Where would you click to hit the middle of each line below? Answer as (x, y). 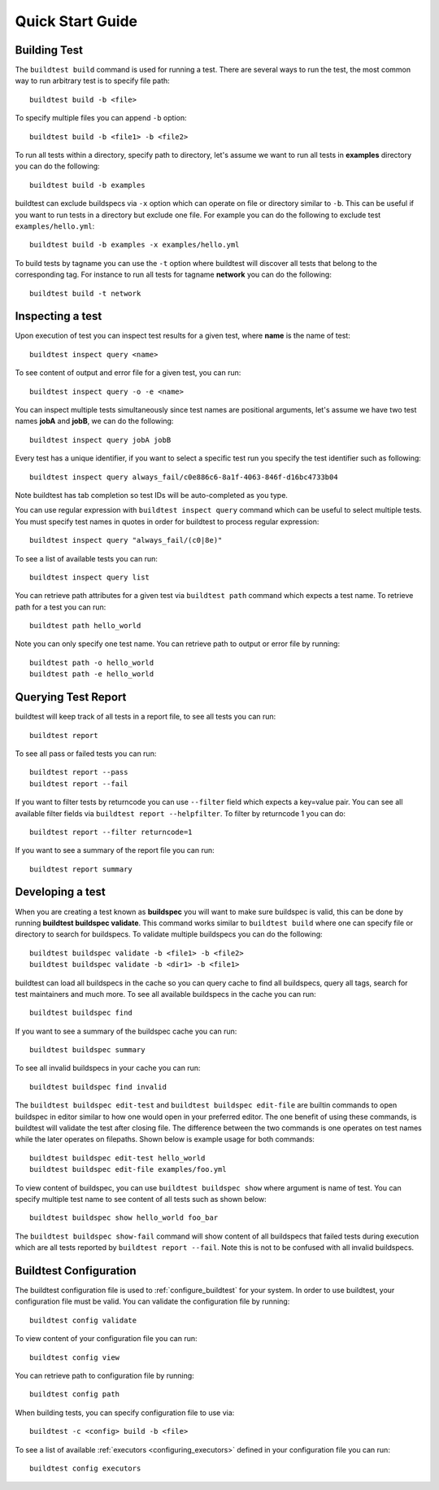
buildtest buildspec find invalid (98, 1087)
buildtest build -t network (85, 293)
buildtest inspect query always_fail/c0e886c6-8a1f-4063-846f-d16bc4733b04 (184, 477)
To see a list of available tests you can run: (86, 558)
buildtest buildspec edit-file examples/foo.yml (128, 1169)
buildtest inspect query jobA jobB (100, 440)
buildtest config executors (85, 1468)
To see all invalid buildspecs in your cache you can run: (108, 1068)
